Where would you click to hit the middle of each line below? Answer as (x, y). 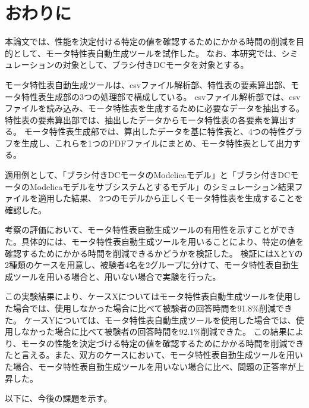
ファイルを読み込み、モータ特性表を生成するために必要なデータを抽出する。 (154, 108)
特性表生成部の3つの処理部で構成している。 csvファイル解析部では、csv (161, 96)
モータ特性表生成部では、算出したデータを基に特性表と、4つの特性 (155, 131)
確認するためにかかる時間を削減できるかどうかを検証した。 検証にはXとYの (154, 253)
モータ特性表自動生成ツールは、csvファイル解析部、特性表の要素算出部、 (148, 84)
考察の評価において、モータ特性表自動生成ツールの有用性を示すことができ (150, 230)
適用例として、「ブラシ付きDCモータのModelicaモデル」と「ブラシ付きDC (148, 175)
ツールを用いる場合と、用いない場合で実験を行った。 (117, 276)
